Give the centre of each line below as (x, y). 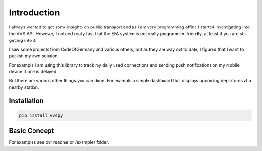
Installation (26, 101)
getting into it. (23, 41)
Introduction (34, 13)
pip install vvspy (41, 115)
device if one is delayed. (33, 71)
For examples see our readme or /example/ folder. (59, 142)
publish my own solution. (34, 56)
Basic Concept (32, 131)
